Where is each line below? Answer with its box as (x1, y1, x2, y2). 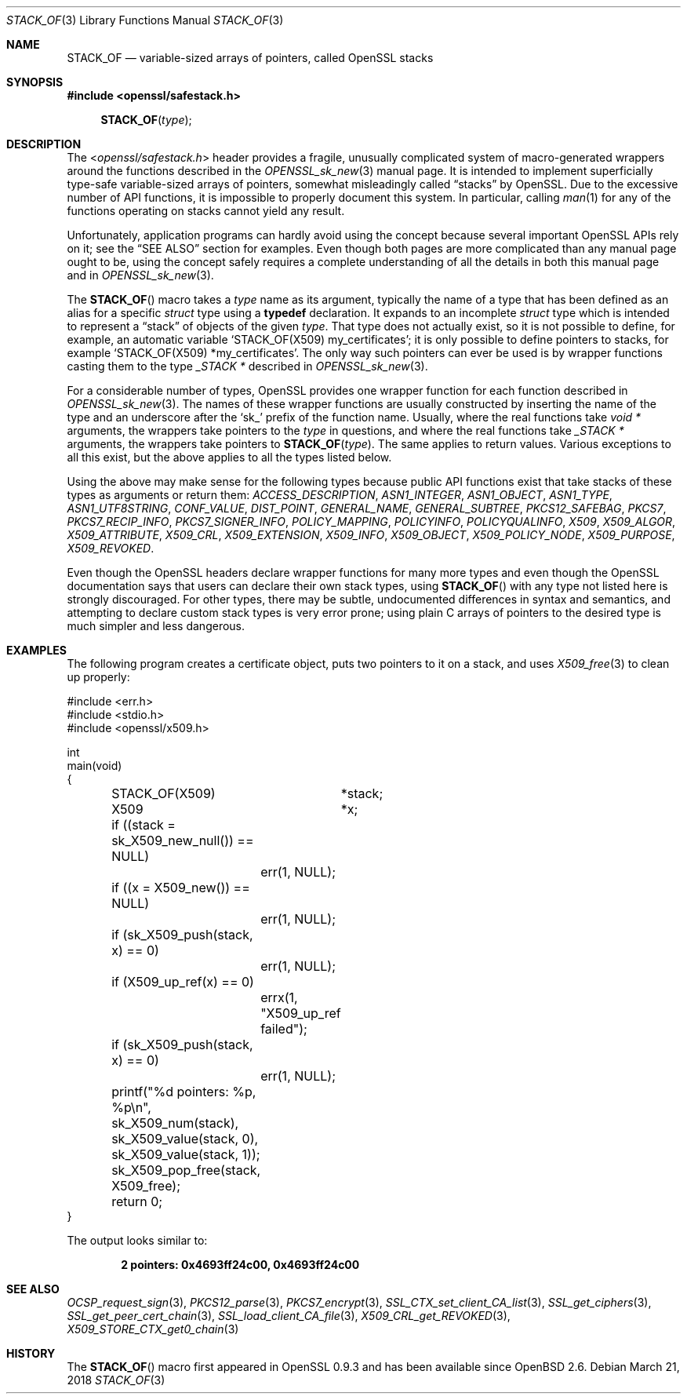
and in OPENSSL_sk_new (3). (67, 268, 214, 282)
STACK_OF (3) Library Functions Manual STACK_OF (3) (6, 13, 284, 27)
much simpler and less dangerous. (67, 619, 245, 633)
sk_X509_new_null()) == (111, 833, 254, 848)
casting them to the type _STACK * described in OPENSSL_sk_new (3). (67, 359, 428, 373)
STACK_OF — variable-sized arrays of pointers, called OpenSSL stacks (67, 51, 434, 64)
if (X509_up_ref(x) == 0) (111, 974, 254, 990)
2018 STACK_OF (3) (67, 1373, 165, 1387)
